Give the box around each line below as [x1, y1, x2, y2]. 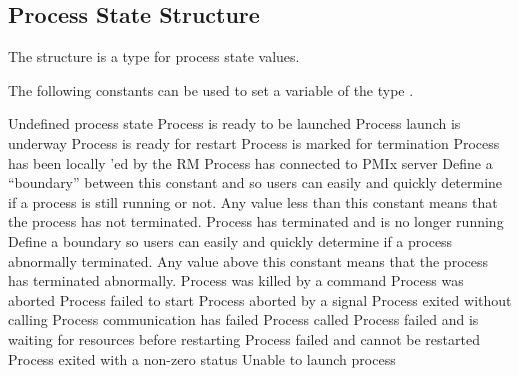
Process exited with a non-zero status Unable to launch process [8, 348, 396, 369]
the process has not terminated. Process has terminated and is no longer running [8, 211, 504, 232]
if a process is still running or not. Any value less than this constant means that [8, 191, 498, 212]
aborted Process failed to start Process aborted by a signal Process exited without [8, 289, 512, 310]
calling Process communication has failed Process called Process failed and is [8, 309, 479, 330]
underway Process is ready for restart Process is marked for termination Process [8, 132, 500, 153]
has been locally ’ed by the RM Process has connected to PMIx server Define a [8, 152, 493, 173]
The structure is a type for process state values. [8, 46, 300, 67]
